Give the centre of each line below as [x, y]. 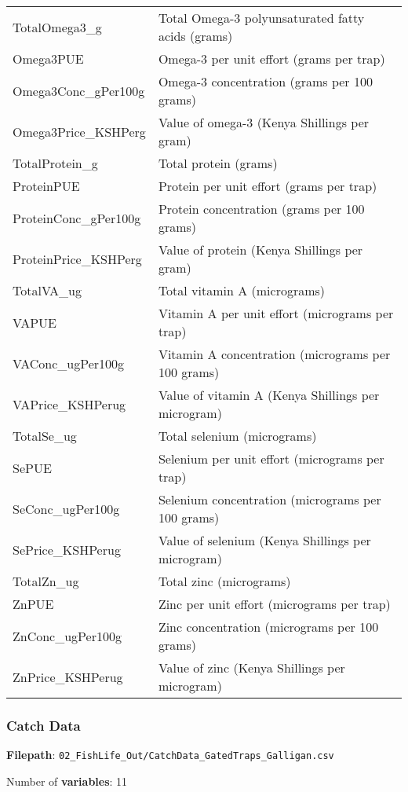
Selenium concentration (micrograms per [270, 499]
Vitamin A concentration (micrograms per [274, 354]
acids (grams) [195, 36]
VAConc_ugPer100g [69, 363]
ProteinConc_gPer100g [77, 218]
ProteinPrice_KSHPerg [77, 258]
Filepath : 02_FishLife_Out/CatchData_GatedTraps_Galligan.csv [170, 755]
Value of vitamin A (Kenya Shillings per [269, 395]
